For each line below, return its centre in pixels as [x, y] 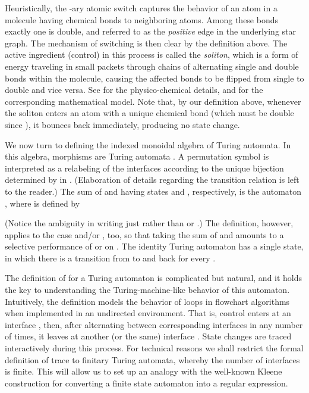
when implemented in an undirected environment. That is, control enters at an [148, 313]
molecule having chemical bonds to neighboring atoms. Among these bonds [142, 19]
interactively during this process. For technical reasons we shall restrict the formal [154, 348]
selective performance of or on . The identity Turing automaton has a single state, [154, 246]
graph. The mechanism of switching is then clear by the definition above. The [146, 43]
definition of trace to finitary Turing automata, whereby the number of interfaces [152, 359]
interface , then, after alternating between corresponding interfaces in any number [154, 324]
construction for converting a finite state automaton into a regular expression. [146, 383]
